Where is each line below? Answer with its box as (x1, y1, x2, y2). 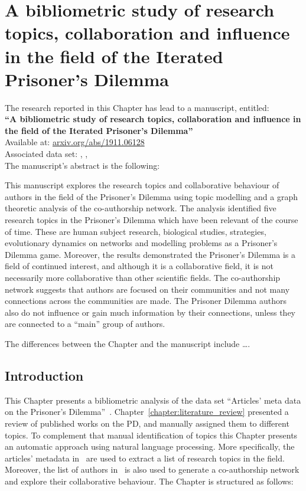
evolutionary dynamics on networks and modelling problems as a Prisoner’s (5, 237, 278, 249)
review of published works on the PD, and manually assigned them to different (5, 417, 289, 429)
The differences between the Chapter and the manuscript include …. (5, 337, 250, 349)
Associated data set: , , (5, 148, 88, 160)
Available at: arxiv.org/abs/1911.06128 (5, 136, 145, 148)
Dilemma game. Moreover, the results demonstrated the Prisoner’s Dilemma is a (5, 248, 296, 260)
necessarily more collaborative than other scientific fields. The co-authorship (5, 271, 281, 283)
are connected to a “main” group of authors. (5, 317, 165, 330)
